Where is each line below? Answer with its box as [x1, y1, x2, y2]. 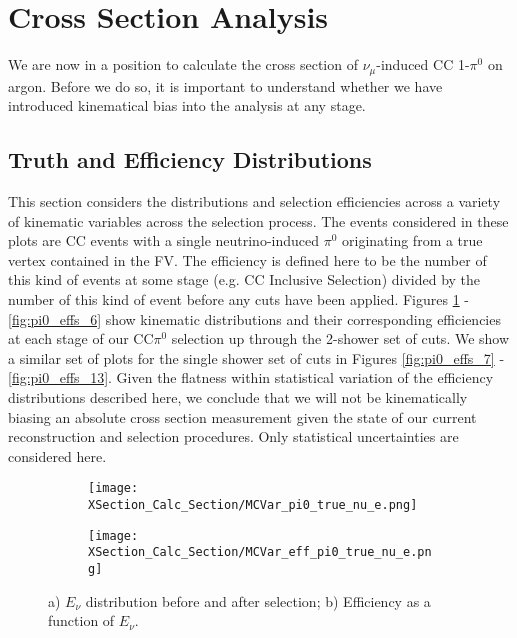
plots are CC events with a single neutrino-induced [8, 230, 320, 251]
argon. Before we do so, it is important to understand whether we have [8, 75, 443, 96]
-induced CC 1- [376, 54, 470, 75]
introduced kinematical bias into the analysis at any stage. [8, 95, 366, 116]
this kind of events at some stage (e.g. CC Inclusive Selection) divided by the [8, 269, 481, 290]
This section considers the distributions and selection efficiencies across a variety [8, 190, 501, 211]
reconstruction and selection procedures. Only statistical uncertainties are [8, 426, 459, 447]
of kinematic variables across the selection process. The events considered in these [8, 210, 509, 231]
